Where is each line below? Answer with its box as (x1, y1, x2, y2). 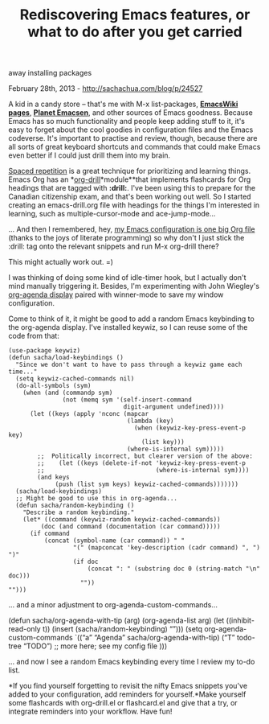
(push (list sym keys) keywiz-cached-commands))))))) (55, 480, 239, 488)
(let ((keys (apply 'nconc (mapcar (29, 410, 149, 418)
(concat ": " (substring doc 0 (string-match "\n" (87, 565, 261, 573)
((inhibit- (226, 615, 255, 625)
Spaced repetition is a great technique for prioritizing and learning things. (8, 167, 251, 176)
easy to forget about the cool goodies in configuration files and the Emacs (8, 125, 254, 134)
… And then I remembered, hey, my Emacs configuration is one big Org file (8, 224, 255, 234)
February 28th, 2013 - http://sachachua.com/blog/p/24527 (8, 84, 203, 93)
